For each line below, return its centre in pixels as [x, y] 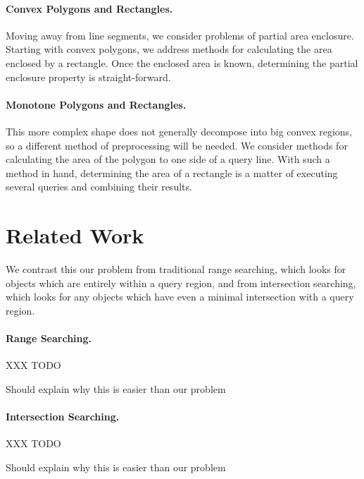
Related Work [75, 235]
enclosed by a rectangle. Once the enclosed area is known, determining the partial [182, 62]
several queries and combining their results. [99, 187]
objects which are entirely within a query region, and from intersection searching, [181, 283]
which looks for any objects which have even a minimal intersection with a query [180, 297]
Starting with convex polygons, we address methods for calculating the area [169, 49]
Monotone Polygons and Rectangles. [96, 104]
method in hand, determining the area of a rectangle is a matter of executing [172, 172]
